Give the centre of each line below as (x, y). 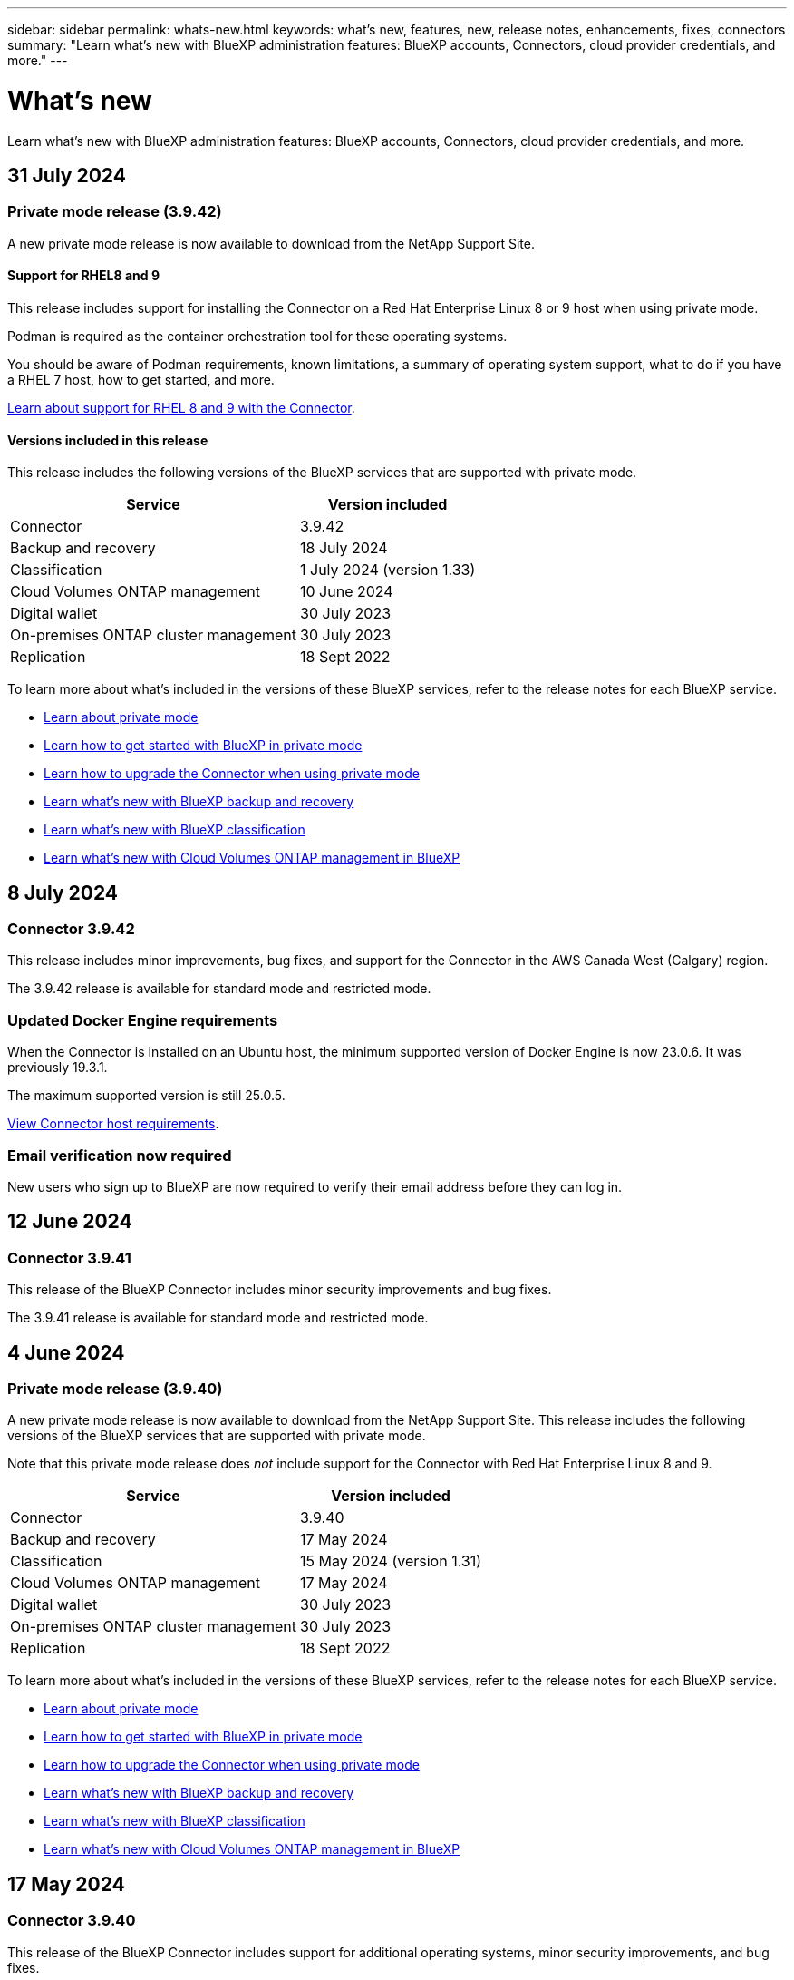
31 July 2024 (67, 175)
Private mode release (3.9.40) (115, 1388)
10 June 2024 (347, 592)
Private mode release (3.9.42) (115, 212)
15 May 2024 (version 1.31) (391, 1561)
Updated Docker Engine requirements (143, 1020)
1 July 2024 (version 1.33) (388, 570)
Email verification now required (120, 1155)
